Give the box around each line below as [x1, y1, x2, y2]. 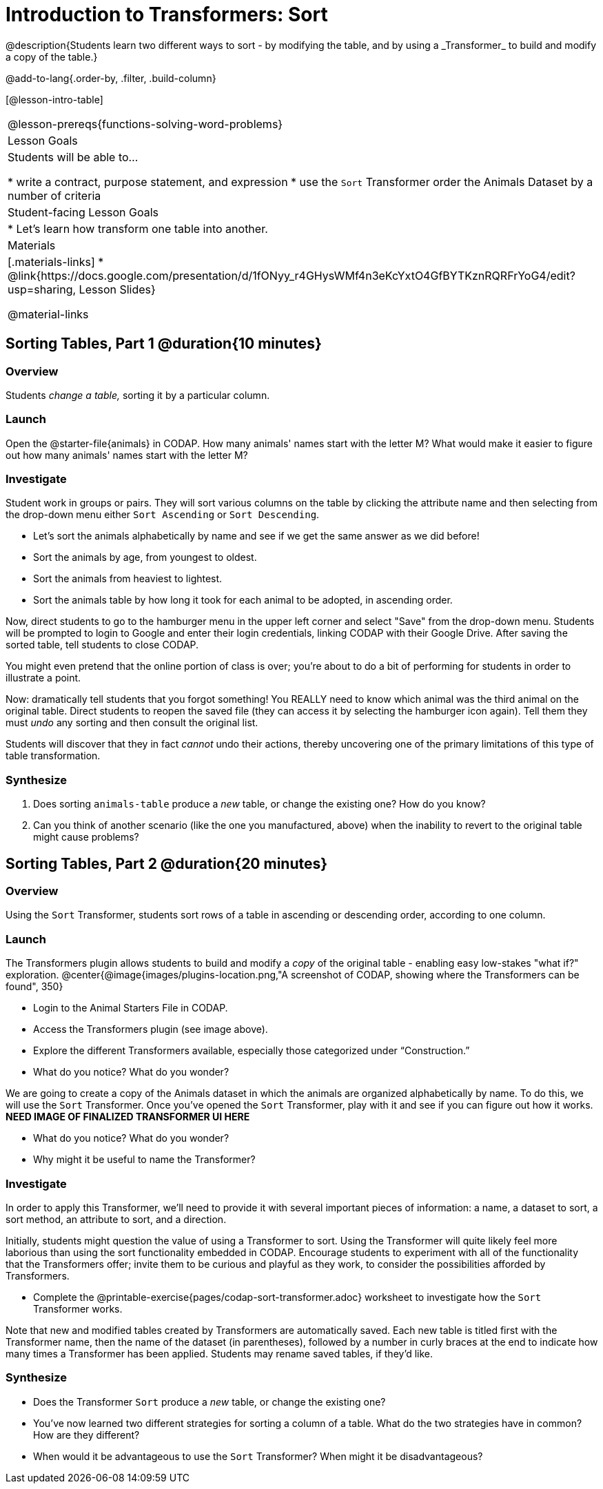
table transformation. [6, 750, 101, 762]
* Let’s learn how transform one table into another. [8, 221, 268, 236]
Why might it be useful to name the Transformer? [33, 1153, 256, 1166]
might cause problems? [33, 831, 139, 843]
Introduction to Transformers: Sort [6, 3, 328, 26]
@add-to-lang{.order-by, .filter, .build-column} [6, 72, 216, 84]
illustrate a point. [6, 672, 81, 684]
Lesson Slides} [79, 282, 156, 296]
